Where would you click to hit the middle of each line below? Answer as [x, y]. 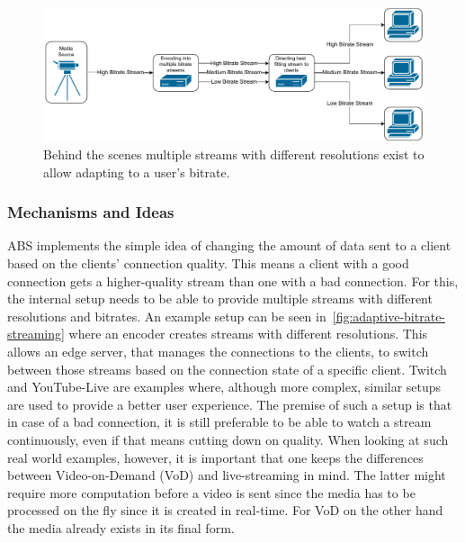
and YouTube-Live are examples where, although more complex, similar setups [224, 387]
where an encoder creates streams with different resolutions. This [248, 334]
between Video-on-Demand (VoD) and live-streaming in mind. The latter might [227, 475]
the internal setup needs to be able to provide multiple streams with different [220, 299]
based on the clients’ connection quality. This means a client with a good [208, 263]
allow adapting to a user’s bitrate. [137, 172]
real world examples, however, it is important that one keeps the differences [215, 457]
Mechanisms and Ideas [91, 212]
